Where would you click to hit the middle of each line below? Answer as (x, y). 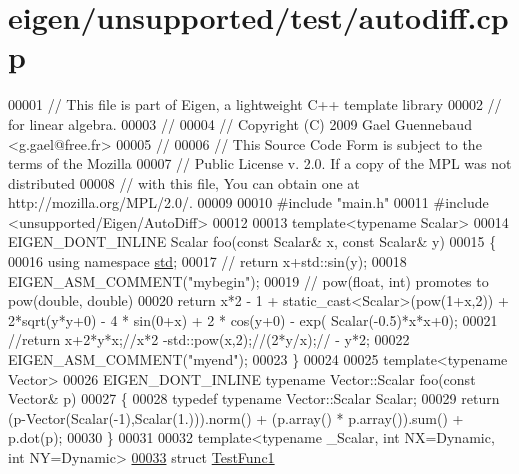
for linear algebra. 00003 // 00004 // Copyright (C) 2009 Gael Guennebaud (240, 123)
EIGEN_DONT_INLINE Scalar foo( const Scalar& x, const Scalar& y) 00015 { (252, 241)
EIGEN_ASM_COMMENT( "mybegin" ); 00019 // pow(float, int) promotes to (248, 280)
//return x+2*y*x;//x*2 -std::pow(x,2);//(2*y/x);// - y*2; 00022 (209, 339)
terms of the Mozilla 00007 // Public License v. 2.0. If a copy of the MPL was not (260, 163)
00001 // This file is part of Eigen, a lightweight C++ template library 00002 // (255, 104)
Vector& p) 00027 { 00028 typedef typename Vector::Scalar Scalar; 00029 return (254, 398)
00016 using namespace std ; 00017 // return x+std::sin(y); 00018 (207, 261)
